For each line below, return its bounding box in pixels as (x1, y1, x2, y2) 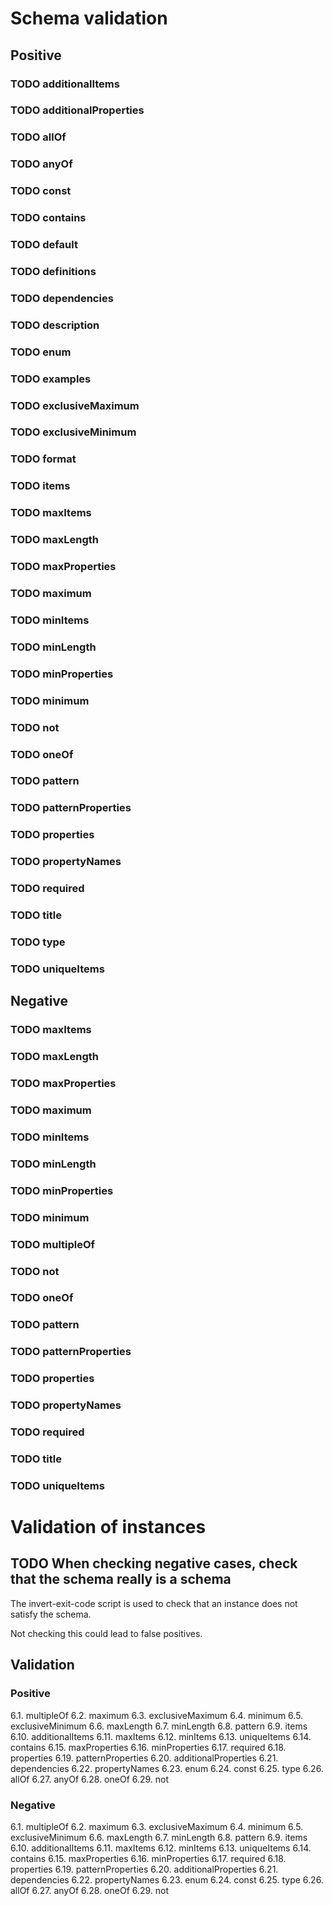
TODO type (10, 935, 66, 949)
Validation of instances (10, 1516, 207, 1539)
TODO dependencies (10, 291, 114, 305)
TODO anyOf (10, 157, 73, 171)
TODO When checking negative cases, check (10, 1555, 298, 1572)
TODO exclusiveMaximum (10, 398, 140, 412)
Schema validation (10, 7, 168, 30)
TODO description (10, 318, 100, 332)
